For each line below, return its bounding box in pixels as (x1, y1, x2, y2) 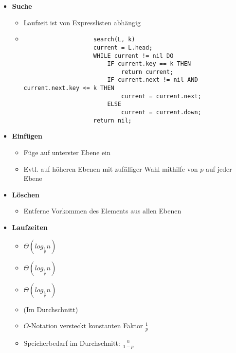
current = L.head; (93, 44, 153, 51)
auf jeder (205, 163, 232, 174)
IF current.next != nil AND (107, 76, 198, 84)
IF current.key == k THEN (107, 60, 191, 68)
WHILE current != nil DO (93, 52, 174, 59)
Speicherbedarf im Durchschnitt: (23, 337, 120, 348)
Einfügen (12, 131, 43, 141)
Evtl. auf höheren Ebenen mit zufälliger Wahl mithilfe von (23, 163, 198, 174)
